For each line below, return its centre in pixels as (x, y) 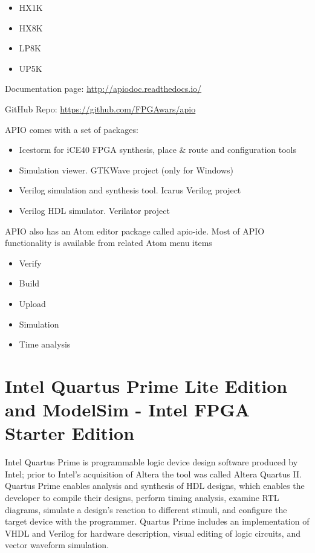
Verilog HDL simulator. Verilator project (94, 210)
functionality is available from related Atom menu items (109, 243)
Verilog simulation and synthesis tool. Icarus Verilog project (130, 190)
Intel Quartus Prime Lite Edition (146, 385)
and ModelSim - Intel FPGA (128, 409)
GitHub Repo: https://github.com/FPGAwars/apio (100, 108)
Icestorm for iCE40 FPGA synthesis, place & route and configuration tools (157, 150)
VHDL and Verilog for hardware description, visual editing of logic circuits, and (153, 533)
